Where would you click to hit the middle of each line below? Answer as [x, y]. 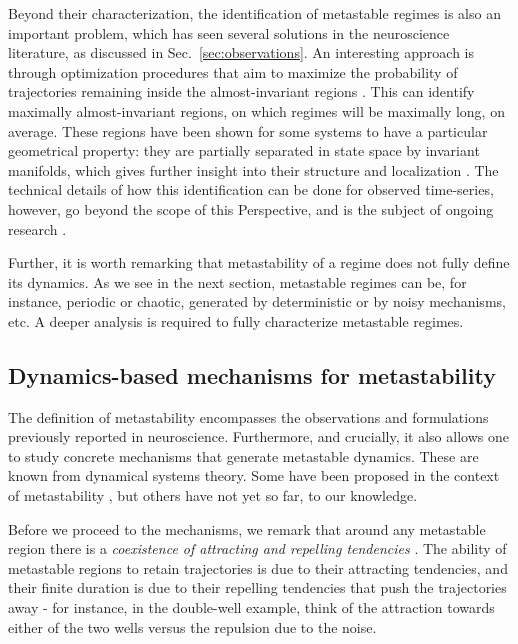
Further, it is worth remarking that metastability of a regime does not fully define [259, 262]
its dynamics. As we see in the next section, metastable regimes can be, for [237, 281]
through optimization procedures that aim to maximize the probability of [233, 71]
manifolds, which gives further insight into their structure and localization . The [253, 169]
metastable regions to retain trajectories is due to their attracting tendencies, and [258, 567]
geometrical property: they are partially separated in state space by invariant [244, 150]
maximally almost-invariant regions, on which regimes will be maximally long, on [256, 110]
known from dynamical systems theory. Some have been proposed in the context [254, 475]
